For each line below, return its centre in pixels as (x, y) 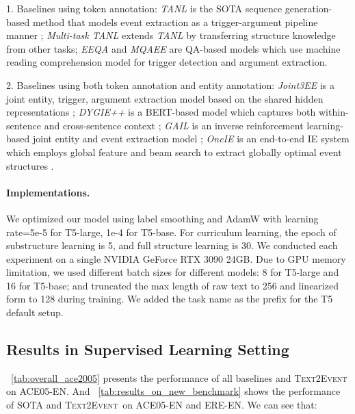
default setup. (35, 312)
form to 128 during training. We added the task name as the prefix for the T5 (170, 299)
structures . (30, 165)
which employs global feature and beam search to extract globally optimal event (174, 152)
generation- (308, 8)
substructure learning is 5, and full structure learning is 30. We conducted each (172, 245)
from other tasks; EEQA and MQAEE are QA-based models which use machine (173, 48)
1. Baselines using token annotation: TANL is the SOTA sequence (144, 8)
